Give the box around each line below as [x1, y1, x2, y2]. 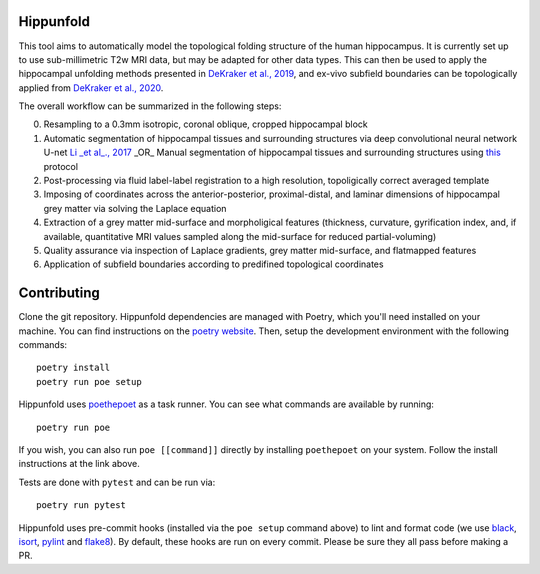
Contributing [18, 285, 100, 302]
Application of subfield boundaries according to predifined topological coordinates [43, 258, 384, 270]
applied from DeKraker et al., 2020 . [18, 81, 164, 94]
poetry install [36, 362, 111, 374]
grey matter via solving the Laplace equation [43, 202, 227, 214]
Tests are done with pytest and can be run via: [18, 476, 216, 488]
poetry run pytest [36, 500, 127, 511]
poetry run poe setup [36, 376, 142, 387]
